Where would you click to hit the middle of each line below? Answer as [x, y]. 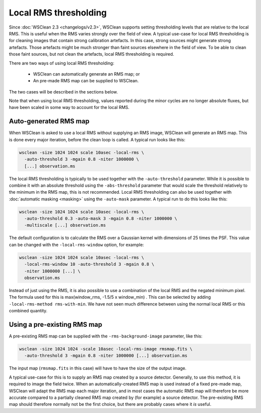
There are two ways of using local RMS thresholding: [62, 63]
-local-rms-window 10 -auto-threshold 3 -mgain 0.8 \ [89, 264]
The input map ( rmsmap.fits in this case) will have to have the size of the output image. [98, 368]
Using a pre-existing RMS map [56, 324]
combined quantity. [28, 311]
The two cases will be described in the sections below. [63, 92]
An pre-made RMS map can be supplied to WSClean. [86, 81]
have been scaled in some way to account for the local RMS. [69, 107]
